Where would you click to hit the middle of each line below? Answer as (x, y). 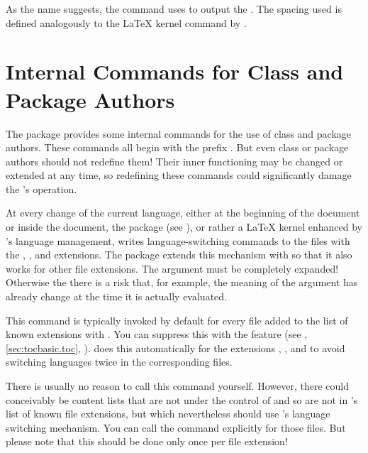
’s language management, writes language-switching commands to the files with (178, 240)
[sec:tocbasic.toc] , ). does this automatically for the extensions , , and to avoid (175, 348)
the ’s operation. (41, 189)
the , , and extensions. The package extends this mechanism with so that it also (179, 255)
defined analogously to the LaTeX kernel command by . (126, 22)
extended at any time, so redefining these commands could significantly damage (179, 175)
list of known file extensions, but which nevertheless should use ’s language (168, 414)
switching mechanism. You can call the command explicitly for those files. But (176, 427)
